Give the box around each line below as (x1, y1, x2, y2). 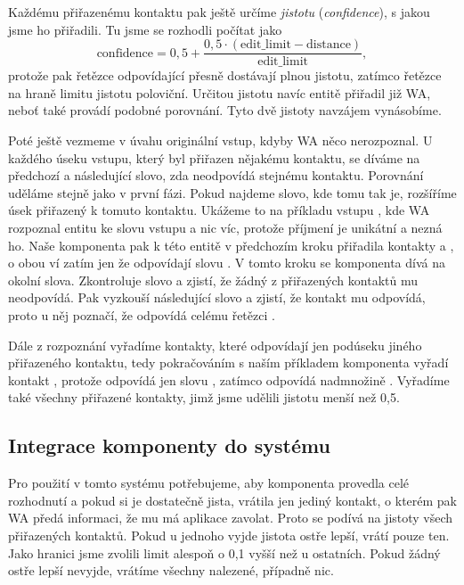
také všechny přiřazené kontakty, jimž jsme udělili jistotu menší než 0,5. (8, 388, 400, 407)
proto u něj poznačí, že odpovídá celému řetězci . (8, 305, 275, 324)
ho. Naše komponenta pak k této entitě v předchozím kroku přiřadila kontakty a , (8, 235, 454, 254)
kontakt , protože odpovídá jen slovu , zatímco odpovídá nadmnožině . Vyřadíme (8, 370, 450, 389)
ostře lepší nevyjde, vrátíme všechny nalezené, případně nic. (8, 561, 334, 580)
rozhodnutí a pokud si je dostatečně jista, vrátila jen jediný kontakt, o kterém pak (8, 490, 457, 509)
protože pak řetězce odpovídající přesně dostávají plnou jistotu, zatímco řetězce (8, 66, 442, 85)
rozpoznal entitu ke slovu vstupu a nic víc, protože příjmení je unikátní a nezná (8, 218, 443, 236)
